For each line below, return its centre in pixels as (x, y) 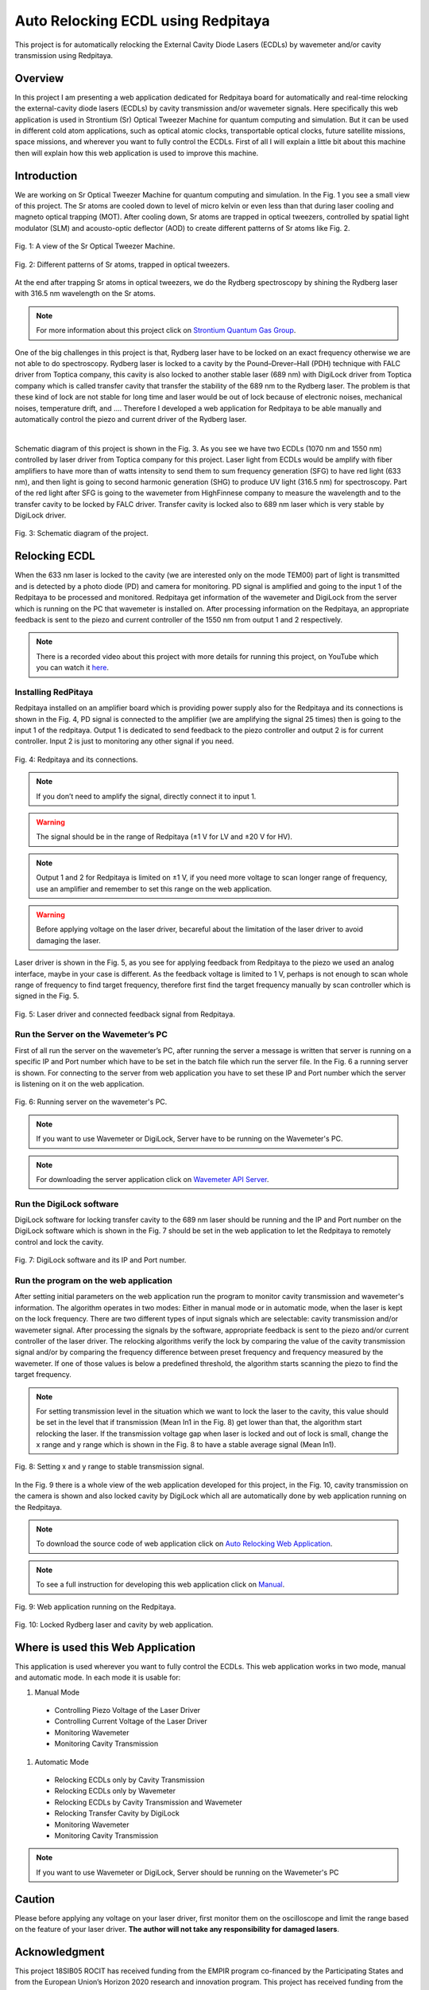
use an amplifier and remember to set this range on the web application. (154, 888)
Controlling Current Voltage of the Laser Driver (131, 1721)
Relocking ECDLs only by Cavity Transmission (129, 1780)
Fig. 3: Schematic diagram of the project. (81, 533)
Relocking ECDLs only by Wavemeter (115, 1791)
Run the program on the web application (93, 1281)
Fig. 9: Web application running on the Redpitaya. (95, 1606)
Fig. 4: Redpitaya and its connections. (76, 759)
